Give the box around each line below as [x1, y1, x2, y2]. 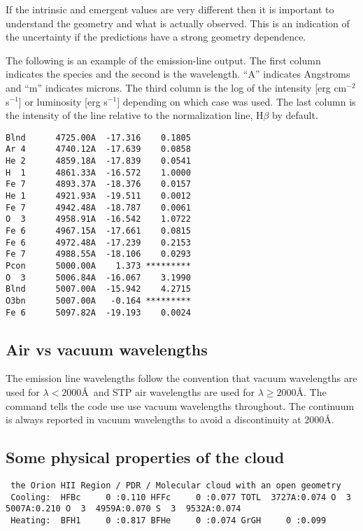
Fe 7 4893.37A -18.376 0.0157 [6, 179, 191, 190]
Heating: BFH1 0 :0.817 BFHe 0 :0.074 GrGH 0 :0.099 [10, 516, 327, 525]
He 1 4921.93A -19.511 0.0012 [6, 191, 191, 201]
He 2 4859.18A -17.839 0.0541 [6, 156, 191, 167]
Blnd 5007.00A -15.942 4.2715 [6, 284, 191, 295]
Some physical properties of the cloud [6, 446, 285, 468]
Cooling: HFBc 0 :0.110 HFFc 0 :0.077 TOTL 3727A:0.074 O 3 [10, 492, 351, 502]
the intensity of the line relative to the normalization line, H [6, 108, 264, 122]
